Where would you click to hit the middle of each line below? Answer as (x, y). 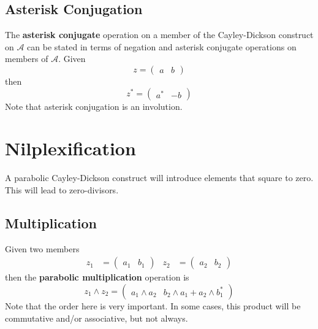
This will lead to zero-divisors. (62, 189)
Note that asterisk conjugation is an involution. (94, 106)
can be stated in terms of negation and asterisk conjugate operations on (162, 46)
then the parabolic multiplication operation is (97, 277)
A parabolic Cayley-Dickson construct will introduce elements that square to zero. (159, 178)
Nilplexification (70, 148)
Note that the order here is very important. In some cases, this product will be (153, 305)
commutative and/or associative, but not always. (97, 318)
